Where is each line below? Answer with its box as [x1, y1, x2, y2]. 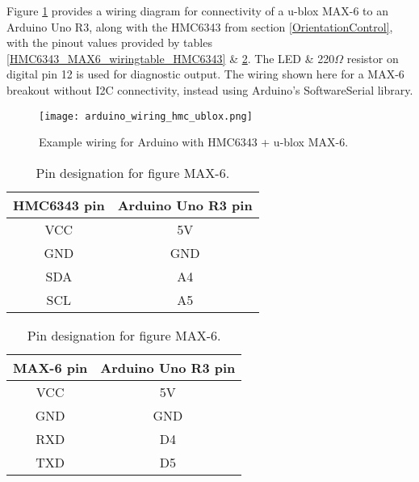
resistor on [346, 49, 399, 66]
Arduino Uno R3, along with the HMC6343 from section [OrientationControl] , [6, 18, 393, 35]
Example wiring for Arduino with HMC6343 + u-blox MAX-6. [39, 133, 349, 150]
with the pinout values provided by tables [6, 34, 212, 51]
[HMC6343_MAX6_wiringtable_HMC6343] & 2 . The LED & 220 [6, 49, 335, 66]
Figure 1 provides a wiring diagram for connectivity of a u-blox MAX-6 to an [6, 2, 388, 19]
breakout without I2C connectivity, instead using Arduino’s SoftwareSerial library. [6, 81, 413, 98]
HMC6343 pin [13, 195, 105, 214]
